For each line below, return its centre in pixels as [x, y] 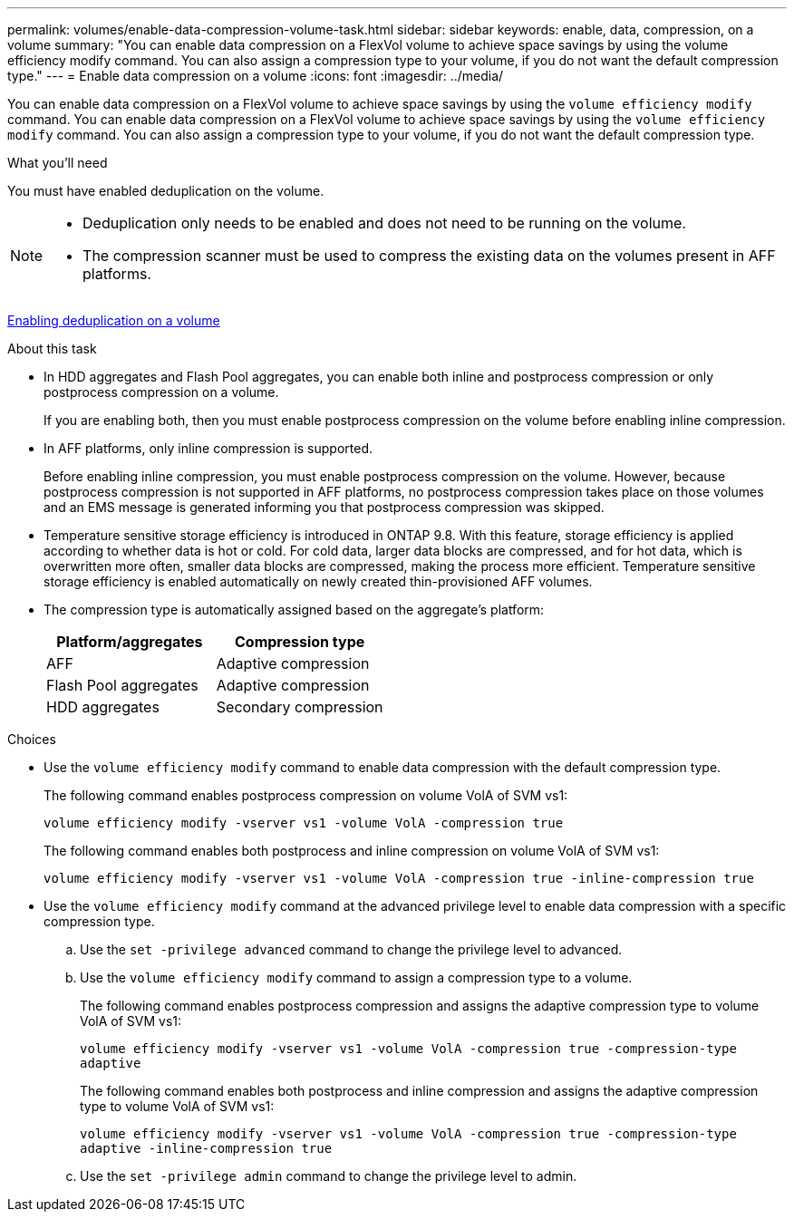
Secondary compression [300, 707]
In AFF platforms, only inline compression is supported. [208, 448]
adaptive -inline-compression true [206, 1148]
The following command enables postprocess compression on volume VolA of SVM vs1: [306, 795]
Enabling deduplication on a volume [114, 320]
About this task [52, 348]
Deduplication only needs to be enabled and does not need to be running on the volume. [384, 223]
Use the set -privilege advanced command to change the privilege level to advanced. [351, 949]
